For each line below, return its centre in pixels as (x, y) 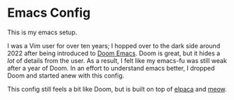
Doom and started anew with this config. (66, 76)
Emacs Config (49, 13)
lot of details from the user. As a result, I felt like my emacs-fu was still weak (117, 60)
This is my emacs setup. (42, 32)
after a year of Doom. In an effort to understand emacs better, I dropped (111, 68)
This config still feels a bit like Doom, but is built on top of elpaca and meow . (117, 89)
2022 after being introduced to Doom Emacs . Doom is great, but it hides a (114, 53)
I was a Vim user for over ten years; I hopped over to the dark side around (114, 45)
